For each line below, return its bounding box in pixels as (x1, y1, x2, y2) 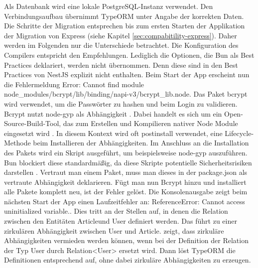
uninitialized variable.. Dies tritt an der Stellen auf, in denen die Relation (4, 206, 228, 216)
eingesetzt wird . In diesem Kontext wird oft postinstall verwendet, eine (4, 128, 223, 138)
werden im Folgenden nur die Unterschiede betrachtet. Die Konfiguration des (4, 40, 239, 50)
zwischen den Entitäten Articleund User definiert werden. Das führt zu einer (4, 216, 237, 226)
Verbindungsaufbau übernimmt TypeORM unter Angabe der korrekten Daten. (4, 10, 244, 21)
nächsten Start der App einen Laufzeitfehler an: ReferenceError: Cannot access (4, 196, 245, 206)
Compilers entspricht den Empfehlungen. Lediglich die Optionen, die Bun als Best (4, 49, 255, 60)
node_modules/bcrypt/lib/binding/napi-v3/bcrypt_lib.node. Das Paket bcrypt (4, 89, 248, 99)
